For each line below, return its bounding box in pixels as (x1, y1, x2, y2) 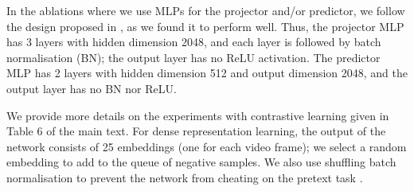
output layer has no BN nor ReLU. (6, 80, 177, 96)
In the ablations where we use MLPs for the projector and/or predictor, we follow (6, 2, 405, 18)
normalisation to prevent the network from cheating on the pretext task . (6, 169, 363, 185)
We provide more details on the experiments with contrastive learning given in (6, 107, 389, 123)
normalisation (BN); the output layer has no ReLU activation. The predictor (6, 49, 381, 65)
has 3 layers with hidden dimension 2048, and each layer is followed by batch (6, 33, 381, 50)
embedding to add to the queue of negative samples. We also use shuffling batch (6, 154, 396, 170)
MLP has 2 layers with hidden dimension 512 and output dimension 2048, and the (6, 64, 408, 81)
